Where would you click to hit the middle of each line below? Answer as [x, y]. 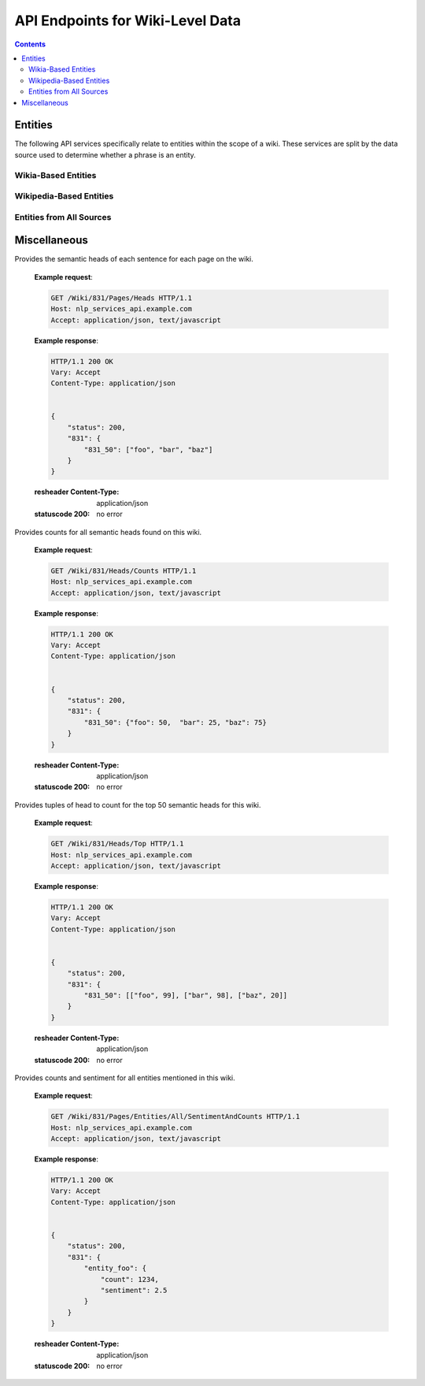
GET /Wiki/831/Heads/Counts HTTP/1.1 [124, 570]
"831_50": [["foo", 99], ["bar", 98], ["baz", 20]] [186, 996]
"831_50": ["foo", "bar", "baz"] [148, 450]
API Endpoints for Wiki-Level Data [128, 20]
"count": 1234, [129, 1279]
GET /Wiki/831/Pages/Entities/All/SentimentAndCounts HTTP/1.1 [176, 1117]
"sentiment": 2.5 [134, 1290]
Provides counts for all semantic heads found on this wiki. [108, 532]
